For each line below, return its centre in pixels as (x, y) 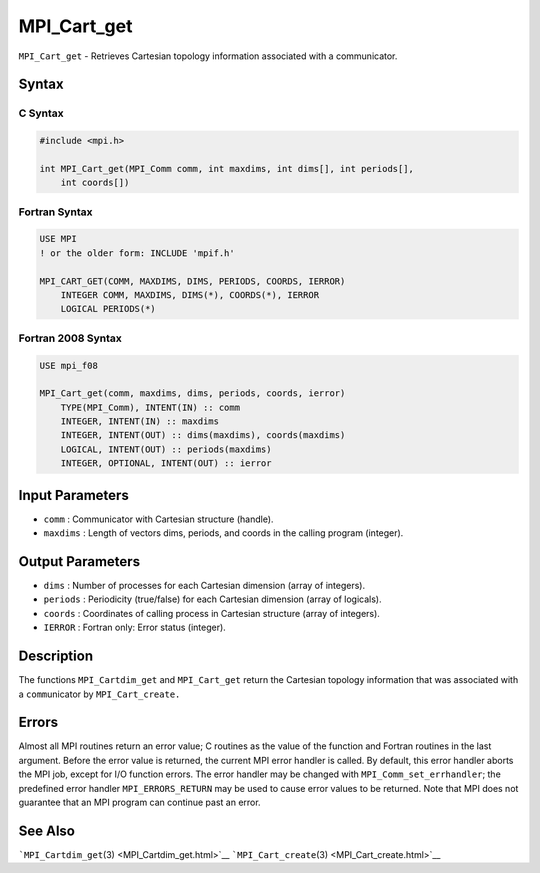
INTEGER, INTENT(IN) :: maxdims (140, 421)
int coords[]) (95, 183)
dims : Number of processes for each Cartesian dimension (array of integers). (204, 586)
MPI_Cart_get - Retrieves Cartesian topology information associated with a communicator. (208, 56)
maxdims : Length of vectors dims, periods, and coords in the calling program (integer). (223, 533)
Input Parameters (73, 495)
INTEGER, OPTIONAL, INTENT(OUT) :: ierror (166, 463)
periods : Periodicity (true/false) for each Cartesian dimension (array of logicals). (212, 599)
